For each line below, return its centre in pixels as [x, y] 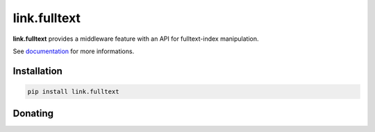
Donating [33, 114]
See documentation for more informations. [74, 51]
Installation [37, 71]
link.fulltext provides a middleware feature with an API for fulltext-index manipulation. [136, 39]
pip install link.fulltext [73, 91]
